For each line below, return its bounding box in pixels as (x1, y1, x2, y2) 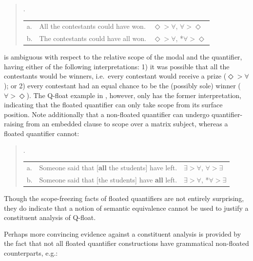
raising (4, 119, 24, 129)
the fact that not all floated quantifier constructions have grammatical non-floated (4, 238, 249, 248)
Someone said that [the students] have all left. (39, 174, 177, 184)
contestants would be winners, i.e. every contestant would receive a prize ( (4, 71, 227, 81)
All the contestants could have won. (39, 21, 146, 31)
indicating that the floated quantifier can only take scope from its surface (4, 100, 223, 110)
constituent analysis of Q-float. (4, 212, 96, 222)
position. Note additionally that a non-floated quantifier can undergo (4, 109, 210, 119)
